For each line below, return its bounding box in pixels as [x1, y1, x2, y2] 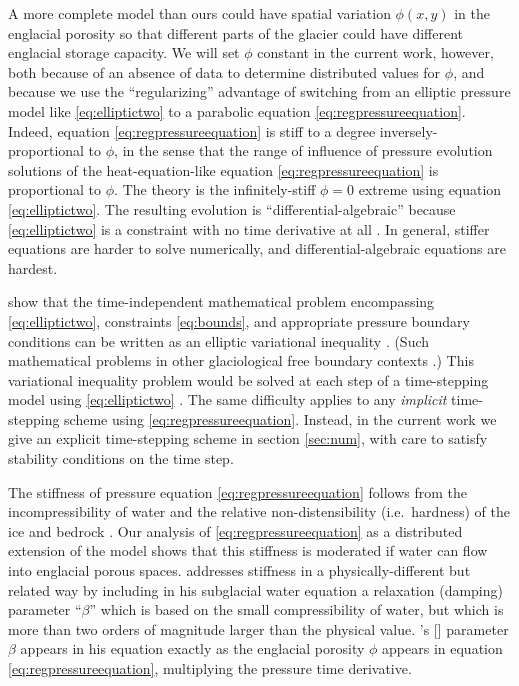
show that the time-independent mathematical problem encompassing [8, 291, 435, 312]
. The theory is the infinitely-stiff [114, 179, 316, 200]
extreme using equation [358, 179, 502, 200]
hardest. [8, 257, 58, 278]
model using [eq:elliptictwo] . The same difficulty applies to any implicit [8, 389, 447, 410]
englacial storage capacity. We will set [8, 42, 240, 63]
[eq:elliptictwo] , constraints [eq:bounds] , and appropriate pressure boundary [8, 310, 470, 331]
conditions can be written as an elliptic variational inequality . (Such [8, 330, 430, 351]
